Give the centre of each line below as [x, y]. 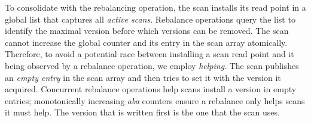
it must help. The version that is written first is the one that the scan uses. [142, 112]
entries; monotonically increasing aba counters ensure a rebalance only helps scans [155, 100]
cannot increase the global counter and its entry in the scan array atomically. [146, 42]
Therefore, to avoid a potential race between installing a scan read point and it [150, 54]
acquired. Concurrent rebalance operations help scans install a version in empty [151, 89]
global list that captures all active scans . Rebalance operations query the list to [150, 19]
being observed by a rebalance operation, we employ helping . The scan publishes [152, 65]
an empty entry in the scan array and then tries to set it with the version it [143, 77]
